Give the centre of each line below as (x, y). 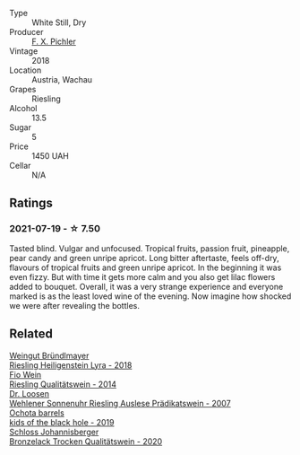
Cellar (20, 166)
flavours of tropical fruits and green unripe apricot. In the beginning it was (146, 267)
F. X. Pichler (54, 41)
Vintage (24, 51)
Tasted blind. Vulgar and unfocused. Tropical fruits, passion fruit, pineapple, (150, 248)
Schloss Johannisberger (54, 432)
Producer (26, 32)
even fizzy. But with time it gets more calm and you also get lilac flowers (142, 276)
